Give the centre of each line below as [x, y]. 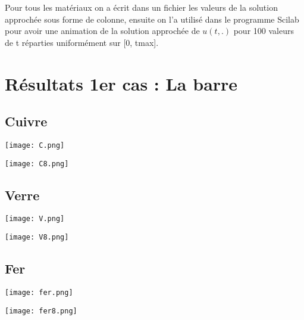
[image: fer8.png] [41, 311]
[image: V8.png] [37, 237]
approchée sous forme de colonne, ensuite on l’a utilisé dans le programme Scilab [152, 19]
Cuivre [26, 121]
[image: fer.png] [39, 292]
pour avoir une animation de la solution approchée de [102, 31]
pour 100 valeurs [264, 31]
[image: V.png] [35, 219]
